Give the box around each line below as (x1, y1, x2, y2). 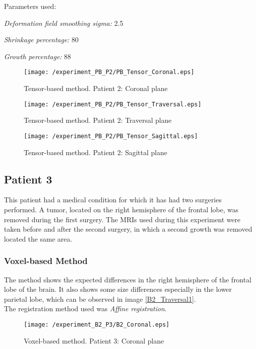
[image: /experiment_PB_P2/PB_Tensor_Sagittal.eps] (24, 132, 198, 140)
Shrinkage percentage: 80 (4, 34, 79, 45)
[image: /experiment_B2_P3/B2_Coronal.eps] (24, 321, 170, 328)
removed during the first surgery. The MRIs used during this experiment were (4, 214, 241, 224)
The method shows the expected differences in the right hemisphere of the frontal (4, 274, 252, 284)
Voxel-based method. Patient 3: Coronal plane (24, 335, 164, 346)
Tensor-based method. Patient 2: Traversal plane (24, 115, 172, 125)
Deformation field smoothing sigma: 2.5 (4, 17, 124, 28)
